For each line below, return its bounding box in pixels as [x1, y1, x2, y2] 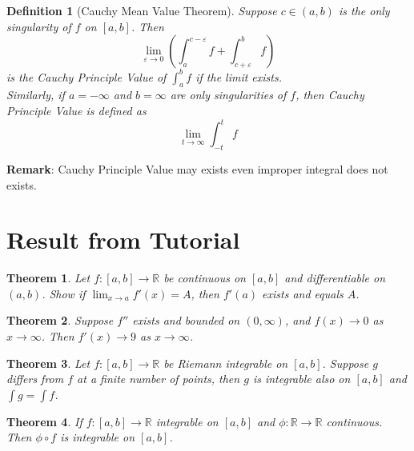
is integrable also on [252, 370, 351, 387]
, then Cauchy [295, 86, 364, 103]
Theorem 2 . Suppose [6, 312, 114, 329]
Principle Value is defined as [6, 102, 147, 119]
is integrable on [60, 429, 135, 445]
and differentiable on [284, 269, 386, 286]
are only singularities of [170, 86, 287, 103]
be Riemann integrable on [163, 354, 288, 371]
